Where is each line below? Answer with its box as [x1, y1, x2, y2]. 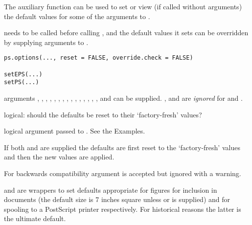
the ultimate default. [4, 213, 66, 224]
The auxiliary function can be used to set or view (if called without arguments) [4, 1, 242, 11]
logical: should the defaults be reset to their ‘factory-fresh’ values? [4, 109, 202, 119]
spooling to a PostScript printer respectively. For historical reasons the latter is [4, 203, 241, 214]
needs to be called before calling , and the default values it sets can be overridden [4, 27, 249, 38]
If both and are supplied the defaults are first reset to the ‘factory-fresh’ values [4, 142, 240, 152]
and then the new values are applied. [4, 152, 115, 162]
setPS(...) [4, 79, 39, 86]
